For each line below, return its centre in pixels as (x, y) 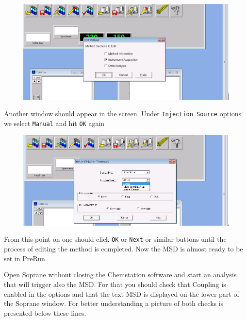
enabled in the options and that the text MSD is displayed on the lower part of (122, 294)
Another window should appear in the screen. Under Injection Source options (123, 114)
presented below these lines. (45, 312)
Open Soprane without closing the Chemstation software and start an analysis (120, 275)
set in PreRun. (25, 258)
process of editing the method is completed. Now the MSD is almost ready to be (123, 249)
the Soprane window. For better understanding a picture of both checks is (114, 303)
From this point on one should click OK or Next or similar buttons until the (115, 239)
